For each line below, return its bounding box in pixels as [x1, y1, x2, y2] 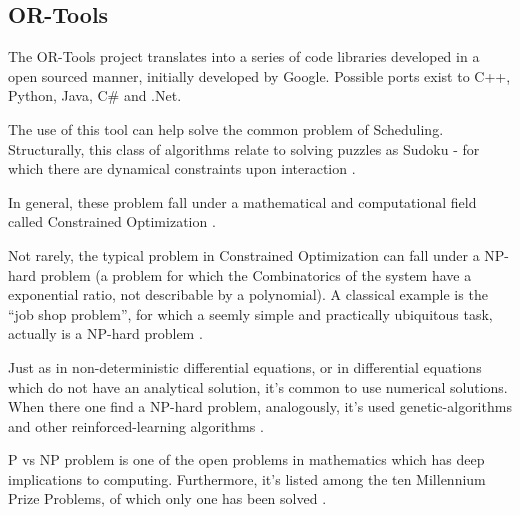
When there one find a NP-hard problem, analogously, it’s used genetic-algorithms [8, 396, 512, 417]
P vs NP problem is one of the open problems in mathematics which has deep [8, 449, 485, 470]
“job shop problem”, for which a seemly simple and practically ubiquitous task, [8, 303, 493, 324]
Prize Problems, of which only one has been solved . [8, 488, 327, 509]
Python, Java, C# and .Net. [8, 85, 182, 106]
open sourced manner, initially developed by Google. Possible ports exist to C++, [8, 65, 511, 86]
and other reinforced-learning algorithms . [8, 415, 264, 436]
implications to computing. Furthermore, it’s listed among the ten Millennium [8, 468, 486, 489]
